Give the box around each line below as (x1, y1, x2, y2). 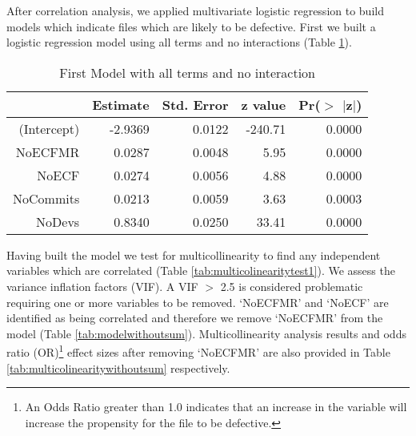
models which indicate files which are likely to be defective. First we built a (6, 18, 376, 34)
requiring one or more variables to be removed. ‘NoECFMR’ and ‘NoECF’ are (6, 293, 389, 310)
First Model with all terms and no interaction (59, 63, 315, 82)
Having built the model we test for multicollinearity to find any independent (6, 246, 381, 263)
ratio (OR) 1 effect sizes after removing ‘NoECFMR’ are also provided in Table (6, 341, 390, 360)
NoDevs (36, 212, 80, 231)
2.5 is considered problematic (220, 277, 363, 294)
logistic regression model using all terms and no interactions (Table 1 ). (6, 34, 352, 50)
